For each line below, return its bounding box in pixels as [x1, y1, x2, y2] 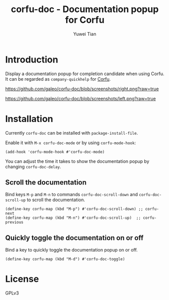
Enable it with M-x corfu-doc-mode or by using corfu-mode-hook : [5, 140, 136, 146]
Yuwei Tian [73, 31, 97, 37]
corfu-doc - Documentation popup [11, 4, 159, 15]
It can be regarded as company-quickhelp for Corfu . [5, 76, 111, 82]
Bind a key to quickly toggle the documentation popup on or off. [5, 247, 138, 253]
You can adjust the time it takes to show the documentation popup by [5, 158, 150, 164]
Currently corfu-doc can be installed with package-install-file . [5, 130, 138, 136]
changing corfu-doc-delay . [5, 163, 62, 169]
